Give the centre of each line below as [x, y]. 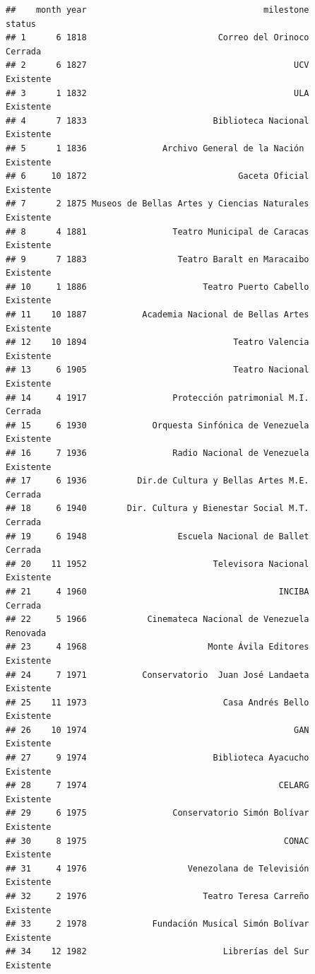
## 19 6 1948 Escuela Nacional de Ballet [157, 536]
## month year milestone [157, 10]
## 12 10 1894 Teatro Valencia [157, 342]
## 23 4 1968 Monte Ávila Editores [157, 647]
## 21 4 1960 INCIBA [157, 591]
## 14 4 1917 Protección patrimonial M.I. [157, 398]
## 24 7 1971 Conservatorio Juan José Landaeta [157, 675]
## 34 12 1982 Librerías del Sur [157, 952]
